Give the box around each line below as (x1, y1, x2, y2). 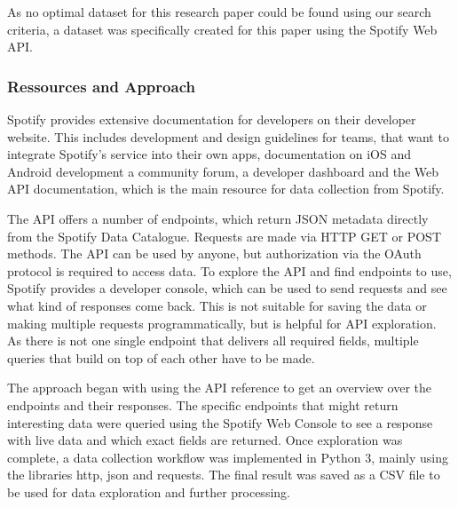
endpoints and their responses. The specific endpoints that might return (7, 395, 399, 414)
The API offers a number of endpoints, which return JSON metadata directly (7, 209, 429, 227)
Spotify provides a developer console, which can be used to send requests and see (7, 279, 447, 297)
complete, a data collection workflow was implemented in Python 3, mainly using (7, 448, 448, 466)
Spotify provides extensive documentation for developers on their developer (7, 110, 416, 128)
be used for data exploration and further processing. (7, 482, 290, 501)
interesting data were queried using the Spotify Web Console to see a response (7, 413, 433, 432)
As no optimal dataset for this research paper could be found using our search (7, 3, 431, 20)
